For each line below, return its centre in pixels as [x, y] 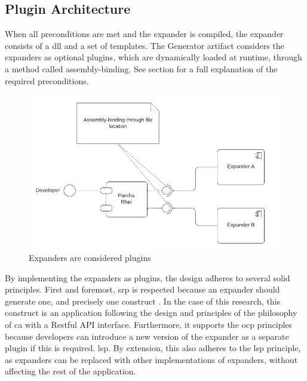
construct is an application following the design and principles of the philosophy [151, 313]
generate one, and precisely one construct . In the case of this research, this [143, 301]
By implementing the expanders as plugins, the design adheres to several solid [148, 277]
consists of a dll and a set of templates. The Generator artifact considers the [145, 45]
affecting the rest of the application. [70, 371]
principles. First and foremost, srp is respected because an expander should [142, 289]
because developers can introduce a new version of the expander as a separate [147, 336]
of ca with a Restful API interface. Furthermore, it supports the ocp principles [149, 324]
